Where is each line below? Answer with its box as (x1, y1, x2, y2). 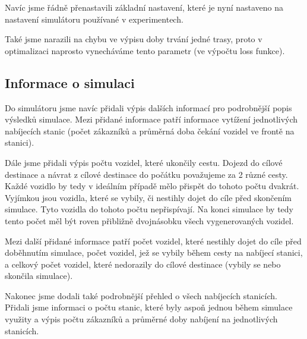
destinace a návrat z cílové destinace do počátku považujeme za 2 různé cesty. (5, 168, 288, 180)
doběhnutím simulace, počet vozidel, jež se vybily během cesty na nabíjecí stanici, (5, 246, 303, 259)
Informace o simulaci (5, 73, 135, 92)
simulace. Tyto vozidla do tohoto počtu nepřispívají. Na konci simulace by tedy (5, 203, 293, 215)
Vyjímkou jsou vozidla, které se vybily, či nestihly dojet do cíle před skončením (5, 191, 292, 203)
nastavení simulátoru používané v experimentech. (5, 12, 183, 25)
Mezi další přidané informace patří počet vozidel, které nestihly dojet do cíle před (5, 234, 302, 247)
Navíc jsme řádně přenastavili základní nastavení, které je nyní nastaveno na (5, 1, 284, 13)
